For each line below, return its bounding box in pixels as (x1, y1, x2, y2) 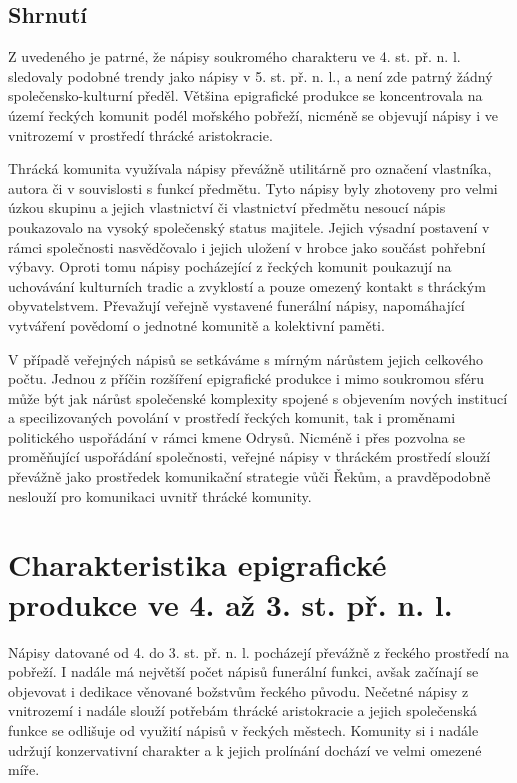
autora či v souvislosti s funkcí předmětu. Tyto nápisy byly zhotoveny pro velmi (8, 177, 498, 198)
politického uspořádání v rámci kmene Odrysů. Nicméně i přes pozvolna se (8, 426, 466, 447)
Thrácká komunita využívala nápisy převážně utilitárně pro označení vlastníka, (8, 158, 492, 179)
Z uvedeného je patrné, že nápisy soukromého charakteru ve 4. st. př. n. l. (8, 46, 461, 67)
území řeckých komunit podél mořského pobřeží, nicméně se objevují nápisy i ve (8, 104, 498, 125)
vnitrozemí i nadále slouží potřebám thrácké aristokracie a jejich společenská (8, 700, 478, 721)
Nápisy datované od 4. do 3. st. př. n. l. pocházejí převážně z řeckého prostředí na (8, 641, 509, 662)
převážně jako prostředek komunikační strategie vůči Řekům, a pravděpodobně (8, 466, 491, 487)
